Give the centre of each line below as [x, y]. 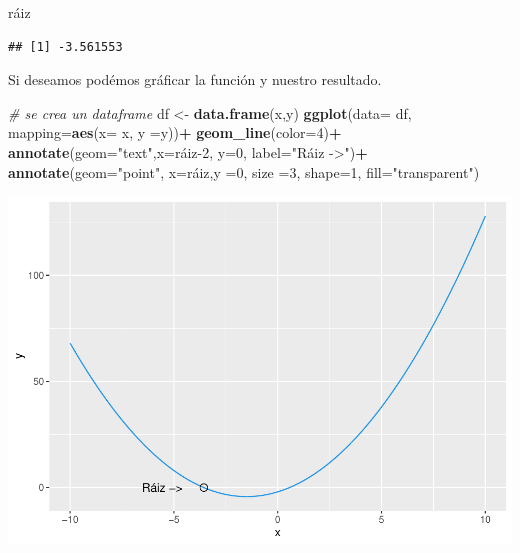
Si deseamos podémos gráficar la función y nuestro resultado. [195, 79]
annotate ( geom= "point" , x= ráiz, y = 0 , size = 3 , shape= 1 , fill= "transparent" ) [244, 171]
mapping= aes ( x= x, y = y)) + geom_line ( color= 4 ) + [175, 132]
